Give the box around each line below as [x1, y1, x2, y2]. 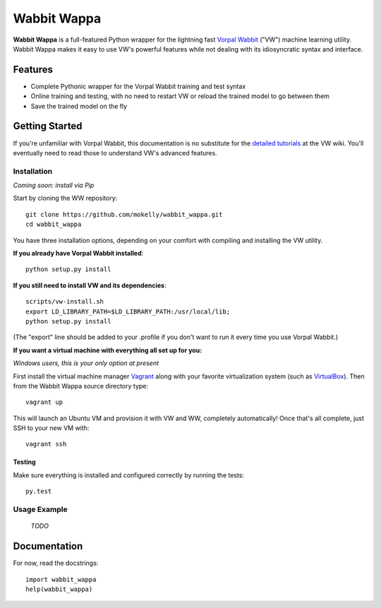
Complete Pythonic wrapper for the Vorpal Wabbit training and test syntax [30, 82, 246, 90]
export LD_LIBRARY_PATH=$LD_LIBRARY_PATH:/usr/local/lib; [25, 307, 231, 316]
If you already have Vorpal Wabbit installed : [13, 249, 144, 258]
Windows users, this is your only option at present [13, 359, 159, 367]
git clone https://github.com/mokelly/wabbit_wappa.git [25, 210, 223, 218]
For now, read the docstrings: [13, 559, 99, 568]
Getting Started [13, 120, 83, 132]
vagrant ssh [25, 440, 67, 448]
